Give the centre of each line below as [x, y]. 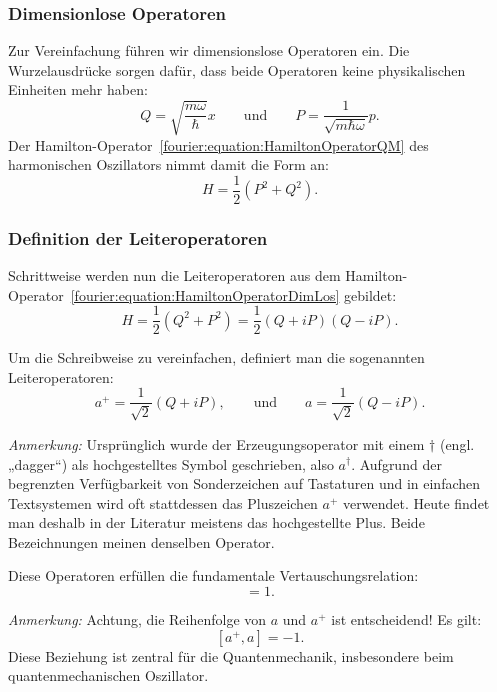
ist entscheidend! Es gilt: [406, 619]
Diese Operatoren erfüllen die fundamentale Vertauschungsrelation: [213, 575]
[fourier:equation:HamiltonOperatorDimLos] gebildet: [233, 294]
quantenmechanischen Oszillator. [108, 675]
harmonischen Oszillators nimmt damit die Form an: [168, 164]
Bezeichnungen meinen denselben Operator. [141, 541]
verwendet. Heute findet [416, 502]
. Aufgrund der [396, 463]
